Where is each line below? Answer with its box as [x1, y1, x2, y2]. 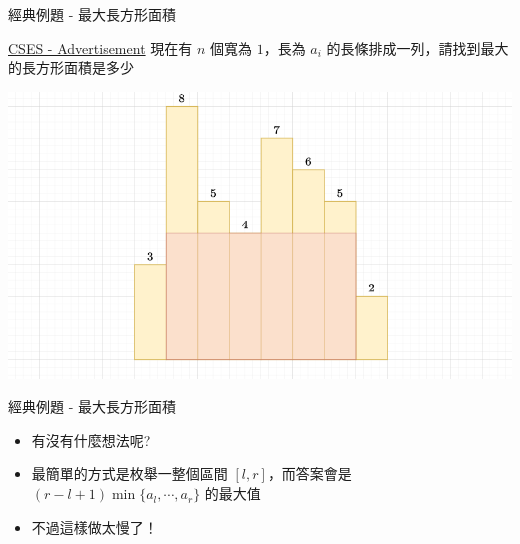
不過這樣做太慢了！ [31, 516, 158, 537]
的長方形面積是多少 [8, 57, 134, 78]
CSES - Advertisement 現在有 [8, 37, 193, 58]
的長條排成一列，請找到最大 [326, 37, 509, 58]
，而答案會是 [267, 463, 352, 484]
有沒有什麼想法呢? [31, 429, 151, 450]
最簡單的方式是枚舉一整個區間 [31, 463, 228, 484]
